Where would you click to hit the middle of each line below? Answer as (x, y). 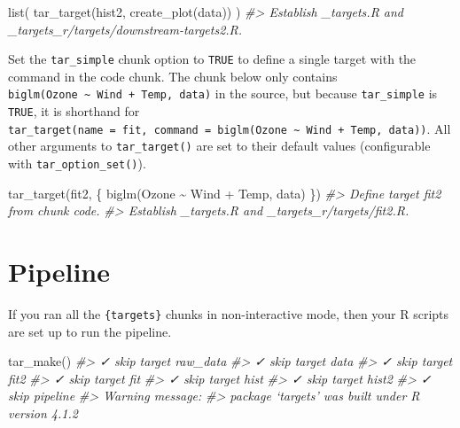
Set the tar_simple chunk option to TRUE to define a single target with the (212, 59)
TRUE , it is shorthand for (74, 111)
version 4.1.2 (43, 413)
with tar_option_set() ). (77, 163)
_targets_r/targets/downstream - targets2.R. (125, 29)
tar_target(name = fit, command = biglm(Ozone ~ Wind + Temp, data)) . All (230, 128)
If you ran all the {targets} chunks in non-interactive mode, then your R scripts (229, 314)
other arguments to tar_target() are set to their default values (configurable (219, 146)
